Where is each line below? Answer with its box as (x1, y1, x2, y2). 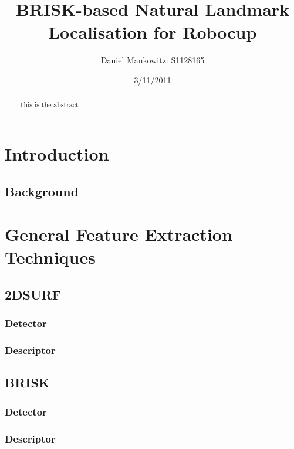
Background (5, 182, 79, 200)
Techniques (5, 245, 96, 269)
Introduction (5, 141, 109, 165)
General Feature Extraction (5, 222, 232, 246)
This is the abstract (18, 100, 79, 110)
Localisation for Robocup (48, 20, 257, 44)
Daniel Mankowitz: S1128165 (100, 54, 205, 66)
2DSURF (5, 285, 61, 303)
